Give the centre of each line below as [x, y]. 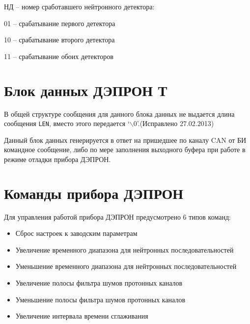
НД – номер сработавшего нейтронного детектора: [79, 6]
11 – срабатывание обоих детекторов [59, 56]
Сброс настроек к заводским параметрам [76, 233]
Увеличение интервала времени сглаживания [82, 316]
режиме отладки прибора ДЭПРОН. [57, 159]
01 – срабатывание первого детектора [60, 23]
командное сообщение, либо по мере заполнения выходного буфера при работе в [125, 149]
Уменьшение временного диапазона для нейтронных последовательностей [126, 266]
